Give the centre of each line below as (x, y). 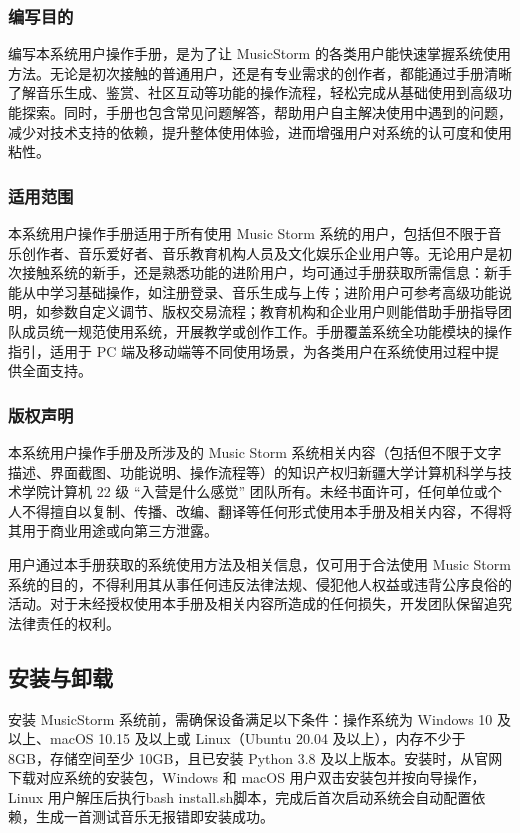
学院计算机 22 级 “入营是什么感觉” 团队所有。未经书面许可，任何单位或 (254, 491)
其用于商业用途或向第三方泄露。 (113, 530)
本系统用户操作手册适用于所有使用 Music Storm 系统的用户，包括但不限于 (248, 233)
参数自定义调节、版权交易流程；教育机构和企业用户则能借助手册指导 (273, 311)
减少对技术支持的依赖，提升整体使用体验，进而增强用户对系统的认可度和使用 (260, 131)
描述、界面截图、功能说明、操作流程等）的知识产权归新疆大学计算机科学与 (253, 471)
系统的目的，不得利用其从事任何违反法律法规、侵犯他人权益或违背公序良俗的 (260, 583)
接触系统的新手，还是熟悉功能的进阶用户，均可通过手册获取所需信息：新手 (266, 272)
